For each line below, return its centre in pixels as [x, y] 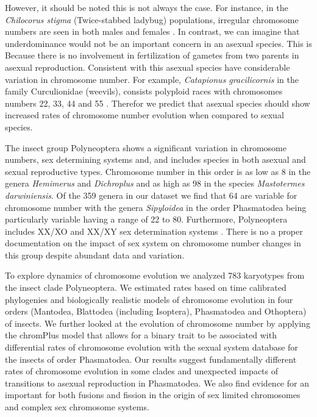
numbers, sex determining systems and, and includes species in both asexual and [155, 159]
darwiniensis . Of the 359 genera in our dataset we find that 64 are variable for [151, 195]
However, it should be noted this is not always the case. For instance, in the [147, 7]
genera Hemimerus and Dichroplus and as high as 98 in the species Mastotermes [155, 183]
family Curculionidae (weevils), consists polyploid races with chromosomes [144, 91]
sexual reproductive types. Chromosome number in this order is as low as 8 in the [158, 171]
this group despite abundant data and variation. [95, 255]
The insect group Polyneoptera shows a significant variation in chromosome [146, 147]
